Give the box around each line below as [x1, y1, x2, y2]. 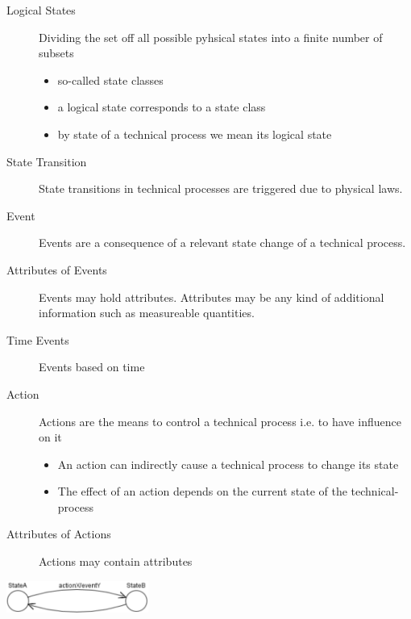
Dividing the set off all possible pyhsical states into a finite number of [39, 28, 383, 45]
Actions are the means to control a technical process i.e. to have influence [39, 412, 401, 429]
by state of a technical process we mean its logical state [57, 125, 332, 142]
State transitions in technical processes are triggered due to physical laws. [39, 180, 403, 197]
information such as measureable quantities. [39, 304, 255, 321]
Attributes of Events [6, 261, 107, 278]
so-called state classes [57, 71, 164, 88]
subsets [39, 44, 74, 61]
